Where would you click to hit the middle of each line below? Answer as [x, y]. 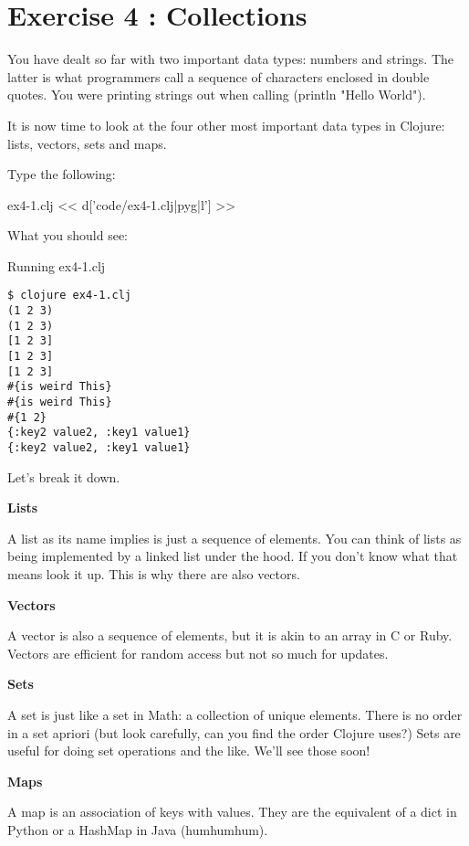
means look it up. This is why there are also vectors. [154, 574]
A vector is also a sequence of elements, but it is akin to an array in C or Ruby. [230, 635]
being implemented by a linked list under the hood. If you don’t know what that [233, 556]
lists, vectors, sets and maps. [87, 143]
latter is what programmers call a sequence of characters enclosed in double [219, 76]
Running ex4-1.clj [57, 265]
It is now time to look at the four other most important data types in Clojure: [226, 125]
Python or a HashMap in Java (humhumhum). [138, 830]
